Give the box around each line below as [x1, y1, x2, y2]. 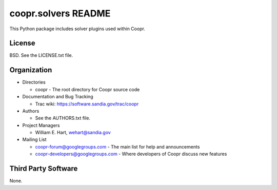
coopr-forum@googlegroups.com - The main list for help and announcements [35, 143, 200, 150]
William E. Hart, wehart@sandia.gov [35, 130, 111, 136]
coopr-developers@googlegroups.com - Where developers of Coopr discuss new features [35, 151, 227, 157]
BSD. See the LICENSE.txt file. [9, 52, 73, 58]
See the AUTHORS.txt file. [35, 115, 91, 121]
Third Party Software [9, 164, 78, 173]
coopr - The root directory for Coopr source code [35, 86, 140, 92]
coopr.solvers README [9, 8, 111, 19]
